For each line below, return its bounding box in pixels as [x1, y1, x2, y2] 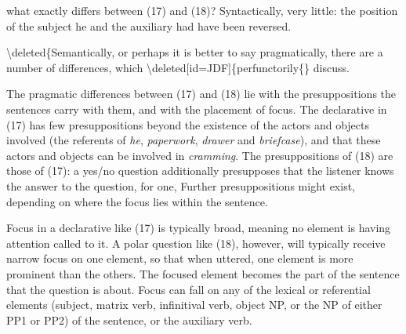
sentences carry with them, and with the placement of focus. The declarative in [6, 100, 387, 117]
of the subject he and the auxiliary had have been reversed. [6, 17, 292, 34]
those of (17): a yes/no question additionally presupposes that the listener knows [6, 162, 394, 179]
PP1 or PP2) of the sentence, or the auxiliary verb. [6, 311, 252, 328]
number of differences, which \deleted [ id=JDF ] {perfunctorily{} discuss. [6, 59, 350, 75]
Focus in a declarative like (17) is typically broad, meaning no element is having [6, 220, 391, 236]
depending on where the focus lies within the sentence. [6, 193, 268, 209]
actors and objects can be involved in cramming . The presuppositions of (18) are [6, 147, 393, 163]
